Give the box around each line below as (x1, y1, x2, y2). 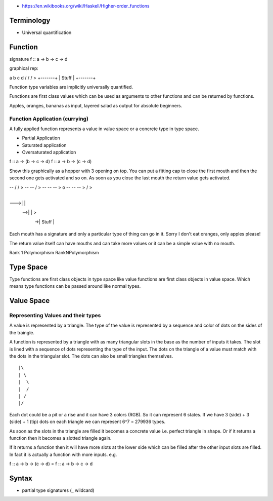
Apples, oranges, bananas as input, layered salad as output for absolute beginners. (9, 102, 183, 108)
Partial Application (22, 135, 60, 141)
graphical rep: (9, 65, 39, 71)
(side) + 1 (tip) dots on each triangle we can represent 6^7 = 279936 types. (9, 418, 166, 425)
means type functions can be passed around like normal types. (9, 283, 141, 289)
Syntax (9, 474, 32, 482)
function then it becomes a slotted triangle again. (9, 435, 112, 441)
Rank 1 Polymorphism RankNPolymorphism (9, 249, 99, 255)
